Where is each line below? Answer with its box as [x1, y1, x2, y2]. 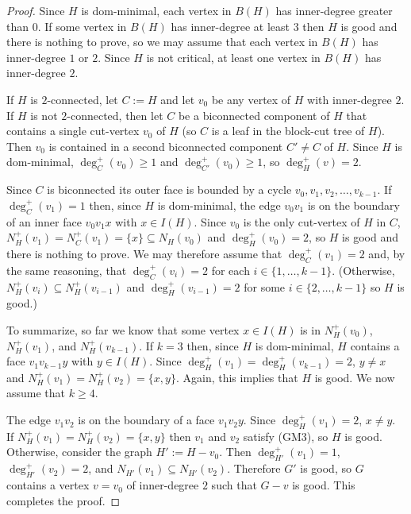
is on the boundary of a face [78, 412, 215, 428]
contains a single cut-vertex [6, 122, 140, 139]
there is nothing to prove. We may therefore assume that [6, 245, 282, 261]
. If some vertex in [37, 17, 127, 34]
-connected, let [47, 91, 118, 107]
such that [211, 477, 257, 493]
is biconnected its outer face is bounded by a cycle [47, 181, 292, 198]
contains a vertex [6, 477, 90, 493]
